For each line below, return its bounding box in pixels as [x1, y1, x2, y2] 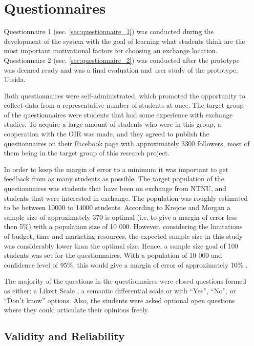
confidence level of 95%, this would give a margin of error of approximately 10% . [4, 259, 248, 269]
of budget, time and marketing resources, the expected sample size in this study [4, 231, 243, 241]
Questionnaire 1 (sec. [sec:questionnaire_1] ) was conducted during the [4, 26, 214, 37]
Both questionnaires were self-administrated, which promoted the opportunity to [4, 90, 245, 100]
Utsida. [4, 74, 26, 84]
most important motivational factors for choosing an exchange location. [4, 45, 218, 56]
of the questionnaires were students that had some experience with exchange [4, 109, 233, 119]
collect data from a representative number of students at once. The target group [4, 100, 244, 110]
